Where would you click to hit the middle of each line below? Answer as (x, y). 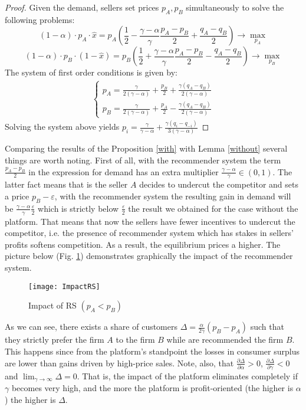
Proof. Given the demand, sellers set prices (82, 7)
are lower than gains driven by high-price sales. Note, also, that (119, 363)
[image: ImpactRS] (64, 286)
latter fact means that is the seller (66, 184)
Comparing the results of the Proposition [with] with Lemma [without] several (146, 148)
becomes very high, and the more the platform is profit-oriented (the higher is (152, 388)
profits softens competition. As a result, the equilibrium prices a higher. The (143, 244)
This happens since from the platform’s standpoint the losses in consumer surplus (152, 351)
